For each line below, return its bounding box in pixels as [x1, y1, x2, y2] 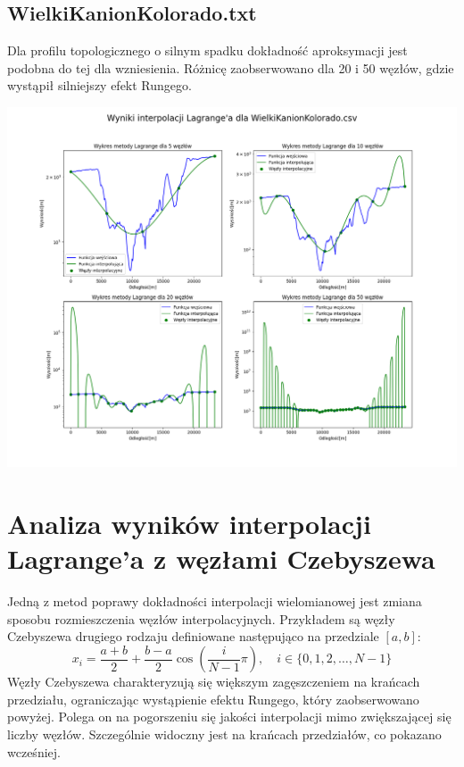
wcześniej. [7, 742, 61, 761]
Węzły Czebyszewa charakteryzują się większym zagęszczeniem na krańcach [7, 672, 420, 691]
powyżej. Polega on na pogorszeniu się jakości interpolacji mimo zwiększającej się [7, 707, 452, 726]
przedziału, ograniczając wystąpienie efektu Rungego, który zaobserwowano [7, 689, 419, 708]
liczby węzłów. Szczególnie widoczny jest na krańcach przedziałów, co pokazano [7, 725, 442, 744]
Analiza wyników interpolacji [7, 504, 371, 541]
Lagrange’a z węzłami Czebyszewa [7, 540, 435, 577]
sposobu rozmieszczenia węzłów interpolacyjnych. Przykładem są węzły [7, 609, 395, 628]
